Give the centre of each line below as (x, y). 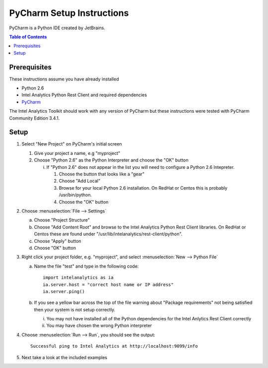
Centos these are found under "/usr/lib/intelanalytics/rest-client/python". (108, 234)
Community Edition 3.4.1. (34, 118)
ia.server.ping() (64, 291)
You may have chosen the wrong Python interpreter (99, 326)
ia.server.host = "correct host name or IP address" (108, 285)
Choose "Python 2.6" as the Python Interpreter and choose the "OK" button (111, 160)
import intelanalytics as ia (78, 278)
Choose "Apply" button (58, 241)
